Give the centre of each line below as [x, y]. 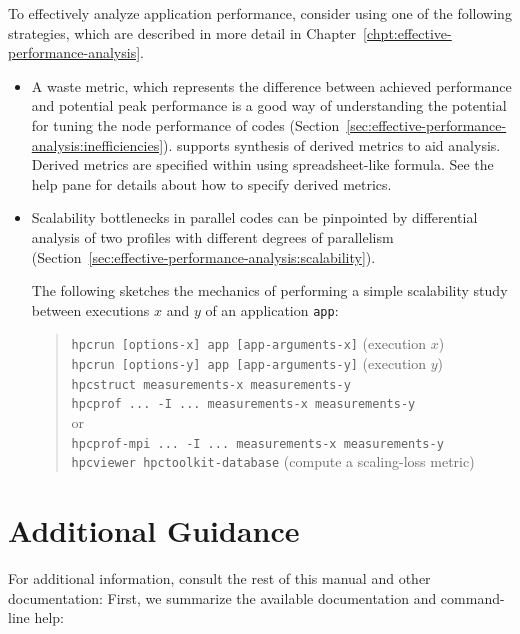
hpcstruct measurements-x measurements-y [211, 384]
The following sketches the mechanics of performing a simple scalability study [269, 290]
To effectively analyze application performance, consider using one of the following [260, 13]
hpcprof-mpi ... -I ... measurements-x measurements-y [257, 443]
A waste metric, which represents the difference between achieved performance [271, 85]
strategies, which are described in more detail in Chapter [182, 32]
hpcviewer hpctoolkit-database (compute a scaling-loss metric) [273, 461]
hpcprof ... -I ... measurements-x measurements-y [243, 404]
